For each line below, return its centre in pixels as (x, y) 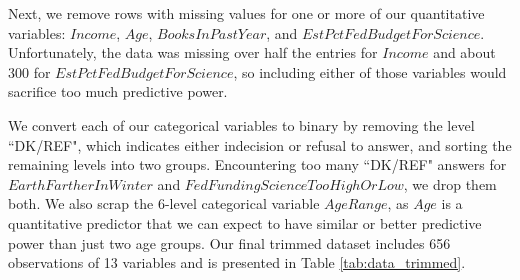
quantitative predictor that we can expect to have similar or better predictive (245, 222)
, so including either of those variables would (370, 71)
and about (464, 52)
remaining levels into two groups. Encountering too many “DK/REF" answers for (257, 164)
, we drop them (450, 183)
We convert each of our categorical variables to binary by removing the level (241, 124)
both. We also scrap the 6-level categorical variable (164, 203)
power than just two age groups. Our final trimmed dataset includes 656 (229, 242)
